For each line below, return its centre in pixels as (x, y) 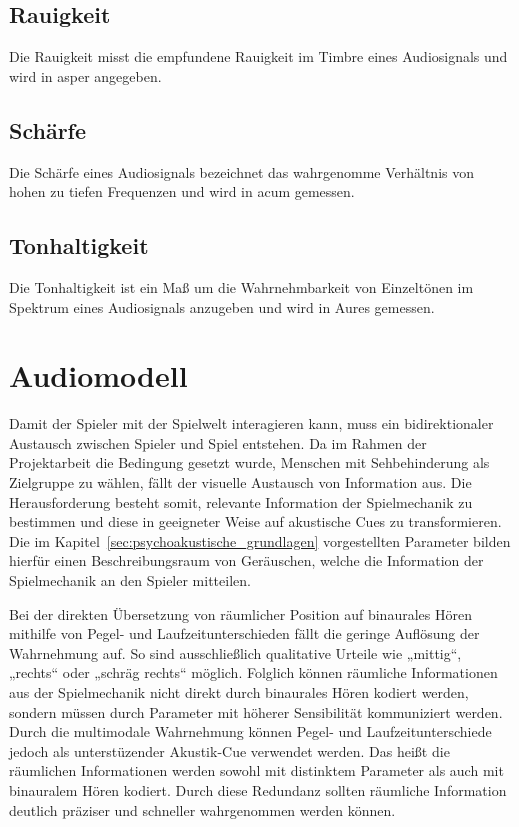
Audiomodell (98, 375)
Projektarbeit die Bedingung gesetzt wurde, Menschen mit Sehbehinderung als (249, 462)
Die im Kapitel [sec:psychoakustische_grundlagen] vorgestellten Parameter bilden (260, 540)
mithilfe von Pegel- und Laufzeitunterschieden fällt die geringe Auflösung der (244, 633)
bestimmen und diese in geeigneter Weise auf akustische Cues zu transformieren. (255, 521)
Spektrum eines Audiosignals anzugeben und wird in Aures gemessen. (222, 306)
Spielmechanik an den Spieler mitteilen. (130, 580)
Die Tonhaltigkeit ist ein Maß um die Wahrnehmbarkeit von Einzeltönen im (241, 286)
